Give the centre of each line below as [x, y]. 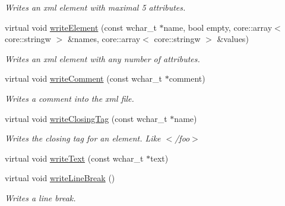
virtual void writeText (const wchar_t [74, 158]
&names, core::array [104, 39]
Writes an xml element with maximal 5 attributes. [95, 7]
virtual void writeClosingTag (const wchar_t [86, 118]
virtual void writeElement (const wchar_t [81, 27]
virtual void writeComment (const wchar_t [84, 78]
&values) [233, 39]
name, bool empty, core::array [218, 27]
